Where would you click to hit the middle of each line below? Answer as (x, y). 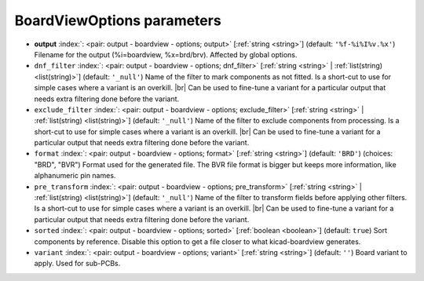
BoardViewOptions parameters (118, 20)
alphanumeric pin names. (75, 176)
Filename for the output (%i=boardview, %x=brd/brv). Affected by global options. (166, 54)
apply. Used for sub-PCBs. (77, 264)
